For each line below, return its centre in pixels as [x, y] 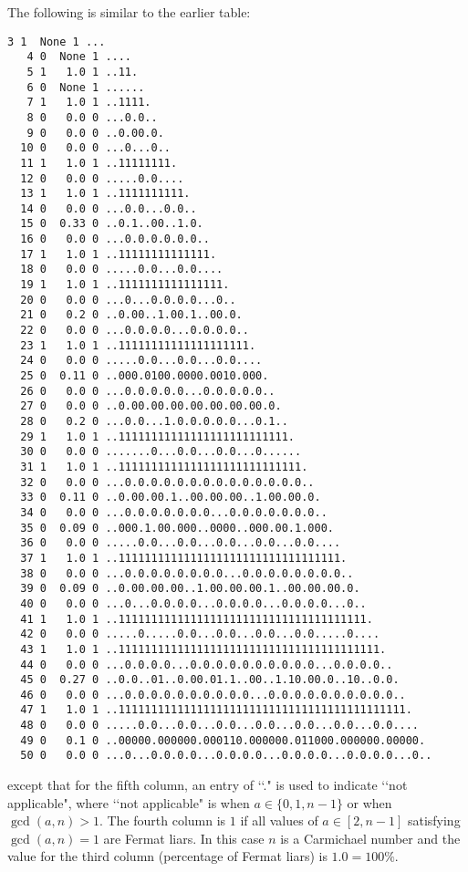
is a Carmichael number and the [370, 838]
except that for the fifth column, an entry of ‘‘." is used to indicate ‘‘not [208, 785]
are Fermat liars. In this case [184, 838]
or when [369, 802]
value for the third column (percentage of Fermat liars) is [167, 856]
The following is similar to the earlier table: [129, 12]
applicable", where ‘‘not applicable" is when [129, 802]
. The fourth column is [162, 820]
